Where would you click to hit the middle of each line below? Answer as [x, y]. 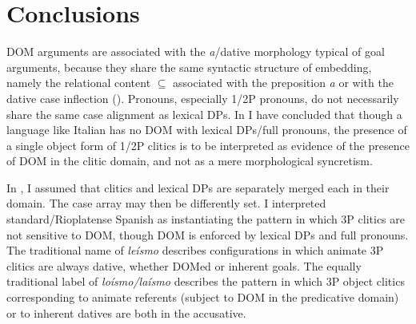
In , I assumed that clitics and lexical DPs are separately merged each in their [198, 187]
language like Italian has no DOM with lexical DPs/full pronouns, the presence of [207, 130]
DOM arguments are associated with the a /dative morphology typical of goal [196, 51]
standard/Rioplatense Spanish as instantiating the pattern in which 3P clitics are [206, 219]
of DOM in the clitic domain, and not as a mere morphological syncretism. [190, 161]
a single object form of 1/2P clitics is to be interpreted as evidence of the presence [208, 145]
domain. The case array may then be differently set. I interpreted [166, 203]
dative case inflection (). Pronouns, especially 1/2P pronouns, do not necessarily [203, 98]
